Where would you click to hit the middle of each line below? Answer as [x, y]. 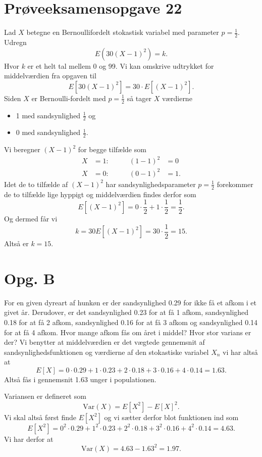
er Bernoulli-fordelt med [69, 98]
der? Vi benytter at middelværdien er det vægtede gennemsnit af [104, 342]
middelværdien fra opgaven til [50, 76]
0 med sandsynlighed [48, 132]
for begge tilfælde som [112, 149]
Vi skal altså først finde [40, 417]
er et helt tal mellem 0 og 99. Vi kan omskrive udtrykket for [121, 65]
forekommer [235, 184]
